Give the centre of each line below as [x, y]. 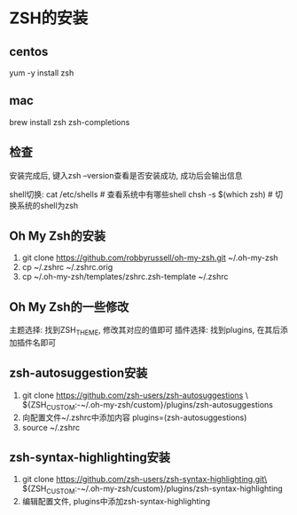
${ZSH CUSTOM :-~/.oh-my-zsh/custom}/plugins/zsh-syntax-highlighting [152, 490]
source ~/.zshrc [51, 427]
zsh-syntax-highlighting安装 [90, 458]
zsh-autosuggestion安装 [78, 373]
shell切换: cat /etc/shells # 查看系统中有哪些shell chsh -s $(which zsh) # [141, 194]
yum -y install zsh [42, 73]
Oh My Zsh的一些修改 [69, 307]
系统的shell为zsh [47, 205]
